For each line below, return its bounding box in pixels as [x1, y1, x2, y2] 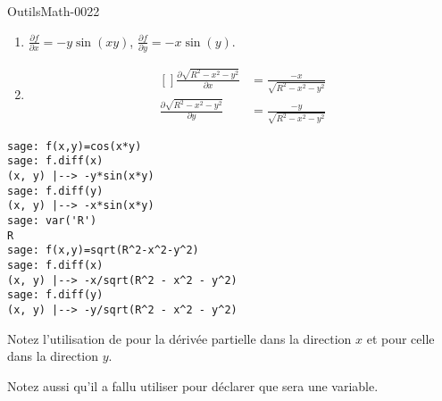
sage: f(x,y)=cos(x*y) [7, 139, 142, 153]
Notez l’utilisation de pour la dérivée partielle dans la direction [7, 329, 352, 347]
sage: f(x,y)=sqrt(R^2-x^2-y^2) [7, 244, 199, 257]
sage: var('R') [7, 214, 97, 228]
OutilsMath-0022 [7, 2, 100, 20]
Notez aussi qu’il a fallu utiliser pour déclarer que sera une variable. [7, 376, 379, 395]
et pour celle [366, 329, 435, 347]
